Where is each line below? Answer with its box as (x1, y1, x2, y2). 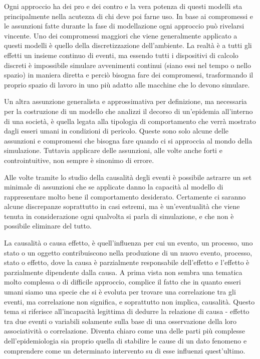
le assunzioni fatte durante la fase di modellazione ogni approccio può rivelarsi (4, 20, 244, 31)
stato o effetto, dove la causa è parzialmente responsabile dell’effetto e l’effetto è (4, 257, 249, 267)
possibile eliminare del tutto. (4, 220, 92, 231)
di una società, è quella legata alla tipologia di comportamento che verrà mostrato (4, 115, 256, 126)
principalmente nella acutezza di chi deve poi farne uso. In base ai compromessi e (4, 10, 253, 21)
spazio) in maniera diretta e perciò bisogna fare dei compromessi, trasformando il (4, 69, 253, 80)
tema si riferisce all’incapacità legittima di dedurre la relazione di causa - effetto (4, 306, 249, 316)
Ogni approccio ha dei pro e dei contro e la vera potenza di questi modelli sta (4, 1, 242, 11)
